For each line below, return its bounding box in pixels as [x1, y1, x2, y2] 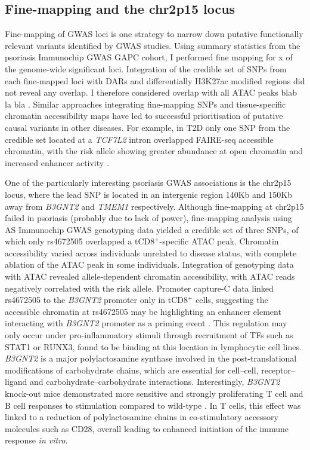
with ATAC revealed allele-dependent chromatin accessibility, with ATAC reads [5, 270, 295, 283]
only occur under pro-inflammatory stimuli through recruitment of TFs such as [5, 329, 293, 341]
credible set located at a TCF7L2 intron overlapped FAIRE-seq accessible [5, 133, 274, 145]
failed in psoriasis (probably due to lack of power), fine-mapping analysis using [5, 212, 292, 224]
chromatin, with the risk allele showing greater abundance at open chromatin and [5, 145, 303, 157]
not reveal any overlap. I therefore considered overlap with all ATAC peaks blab [5, 86, 297, 99]
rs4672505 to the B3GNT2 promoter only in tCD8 [5, 293, 188, 306]
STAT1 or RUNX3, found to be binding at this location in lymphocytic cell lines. [5, 340, 302, 353]
